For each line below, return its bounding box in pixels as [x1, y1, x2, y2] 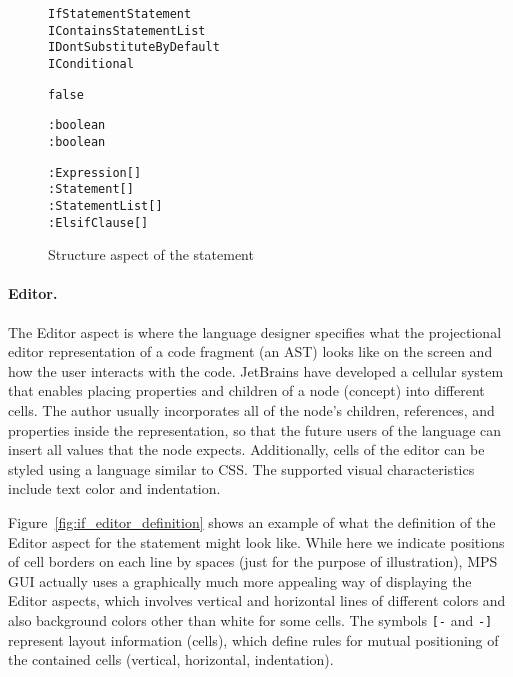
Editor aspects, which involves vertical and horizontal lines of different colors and [8, 590, 506, 611]
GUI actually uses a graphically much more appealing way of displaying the [8, 570, 472, 591]
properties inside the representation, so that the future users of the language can [8, 419, 502, 440]
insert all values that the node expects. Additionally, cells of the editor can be [8, 439, 485, 460]
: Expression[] [48, 165, 142, 180]
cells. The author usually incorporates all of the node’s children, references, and [8, 399, 495, 420]
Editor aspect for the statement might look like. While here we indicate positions [8, 531, 505, 552]
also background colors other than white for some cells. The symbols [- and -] [8, 609, 493, 630]
